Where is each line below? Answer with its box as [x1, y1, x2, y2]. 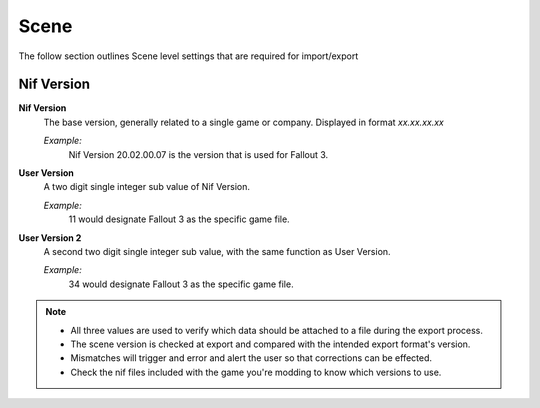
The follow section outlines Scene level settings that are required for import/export [18, 50, 359, 62]
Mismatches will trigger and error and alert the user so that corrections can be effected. [70, 352, 433, 364]
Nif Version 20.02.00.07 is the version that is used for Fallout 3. [68, 148, 329, 160]
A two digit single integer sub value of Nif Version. [43, 181, 250, 193]
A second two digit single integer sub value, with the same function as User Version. [43, 245, 391, 257]
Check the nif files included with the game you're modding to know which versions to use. [70, 366, 442, 378]
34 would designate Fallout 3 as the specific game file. [68, 278, 294, 290]
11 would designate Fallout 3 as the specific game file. [68, 213, 290, 225]
